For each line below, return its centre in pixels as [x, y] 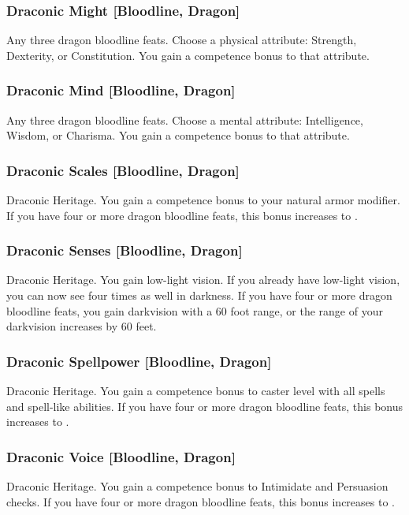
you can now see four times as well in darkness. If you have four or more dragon [199, 295]
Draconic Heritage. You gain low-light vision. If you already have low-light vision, [203, 280]
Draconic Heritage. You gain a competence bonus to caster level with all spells [196, 391]
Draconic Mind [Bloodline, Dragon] [121, 90]
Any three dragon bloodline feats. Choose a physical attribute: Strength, [182, 40]
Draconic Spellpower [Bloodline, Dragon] [139, 361]
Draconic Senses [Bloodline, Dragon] [125, 250]
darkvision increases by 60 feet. [82, 326]
